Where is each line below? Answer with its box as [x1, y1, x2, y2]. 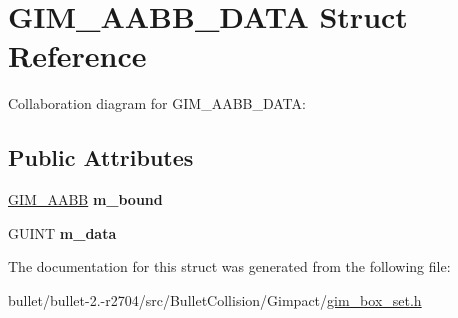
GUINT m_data [8, 222, 117, 243]
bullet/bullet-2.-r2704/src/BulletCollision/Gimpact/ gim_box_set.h [8, 289, 422, 310]
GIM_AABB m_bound [8, 189, 163, 210]
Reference [8, 35, 147, 76]
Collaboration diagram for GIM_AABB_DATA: [8, 93, 306, 114]
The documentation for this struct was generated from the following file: [8, 256, 451, 277]
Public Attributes [8, 142, 194, 173]
